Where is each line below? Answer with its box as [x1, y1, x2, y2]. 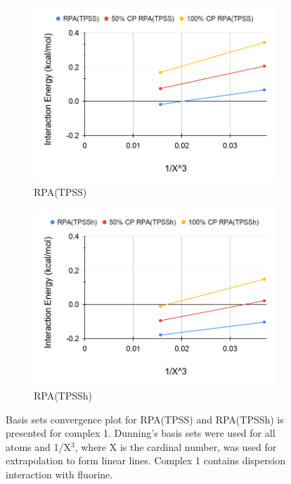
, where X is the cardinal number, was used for [75, 439, 277, 454]
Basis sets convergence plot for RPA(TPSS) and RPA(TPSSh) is [6, 411, 284, 426]
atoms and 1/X [6, 439, 72, 454]
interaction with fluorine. [6, 466, 113, 481]
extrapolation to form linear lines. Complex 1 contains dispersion [6, 453, 285, 468]
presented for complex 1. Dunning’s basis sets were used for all [6, 426, 276, 440]
